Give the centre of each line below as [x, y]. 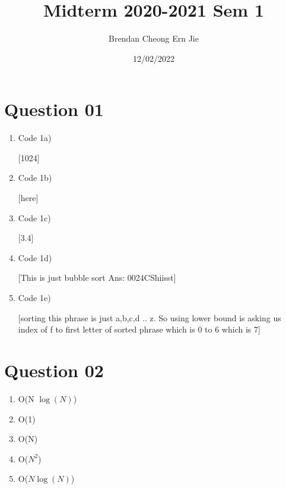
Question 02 [54, 370]
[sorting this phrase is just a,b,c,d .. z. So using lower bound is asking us [150, 317]
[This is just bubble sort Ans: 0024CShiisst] [97, 278]
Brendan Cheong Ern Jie [154, 38]
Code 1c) [34, 217]
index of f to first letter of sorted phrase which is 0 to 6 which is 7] [139, 329]
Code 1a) [35, 138]
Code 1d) [35, 257]
